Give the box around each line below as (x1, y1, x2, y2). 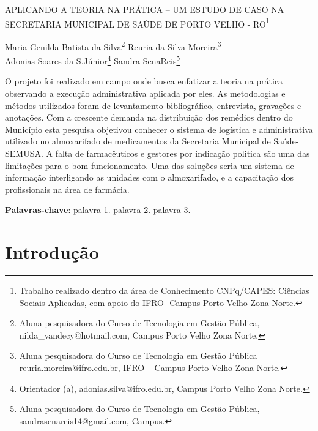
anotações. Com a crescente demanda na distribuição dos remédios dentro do (5, 111, 293, 124)
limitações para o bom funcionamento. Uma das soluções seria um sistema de (5, 159, 294, 171)
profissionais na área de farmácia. (5, 182, 130, 195)
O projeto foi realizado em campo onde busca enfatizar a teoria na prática (5, 75, 283, 88)
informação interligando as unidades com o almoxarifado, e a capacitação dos (5, 171, 294, 184)
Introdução (5, 239, 99, 264)
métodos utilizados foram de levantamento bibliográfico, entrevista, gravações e (5, 99, 301, 111)
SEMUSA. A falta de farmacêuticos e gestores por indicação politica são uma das (5, 146, 310, 159)
